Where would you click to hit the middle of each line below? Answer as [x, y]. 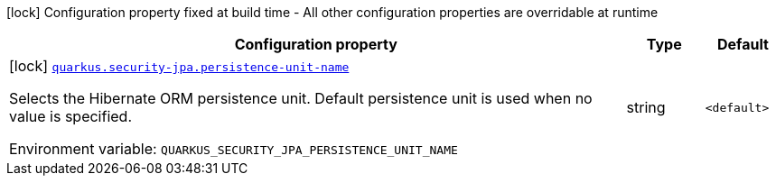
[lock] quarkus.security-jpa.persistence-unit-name [179, 66]
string [646, 107]
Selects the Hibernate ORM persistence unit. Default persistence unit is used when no [301, 98]
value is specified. [70, 116]
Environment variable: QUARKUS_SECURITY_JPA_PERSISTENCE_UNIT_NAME [234, 149]
